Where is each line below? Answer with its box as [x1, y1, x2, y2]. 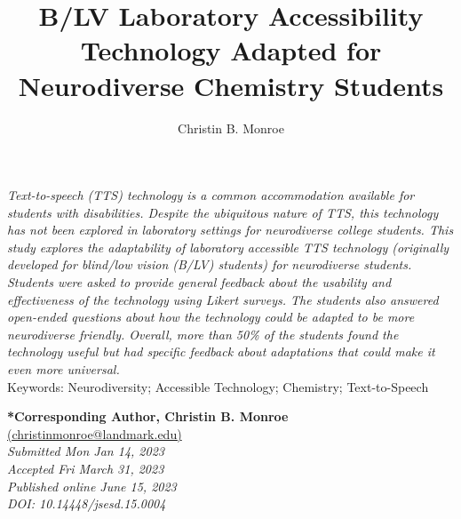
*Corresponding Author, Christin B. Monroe [7, 407, 289, 426]
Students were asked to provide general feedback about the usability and [7, 273, 392, 291]
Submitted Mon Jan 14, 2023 [7, 442, 164, 460]
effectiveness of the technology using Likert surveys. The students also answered [7, 290, 439, 308]
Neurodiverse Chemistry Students [18, 67, 444, 103]
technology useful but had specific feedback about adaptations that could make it [7, 342, 435, 361]
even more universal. [7, 360, 120, 379]
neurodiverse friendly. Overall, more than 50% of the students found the [7, 324, 399, 343]
